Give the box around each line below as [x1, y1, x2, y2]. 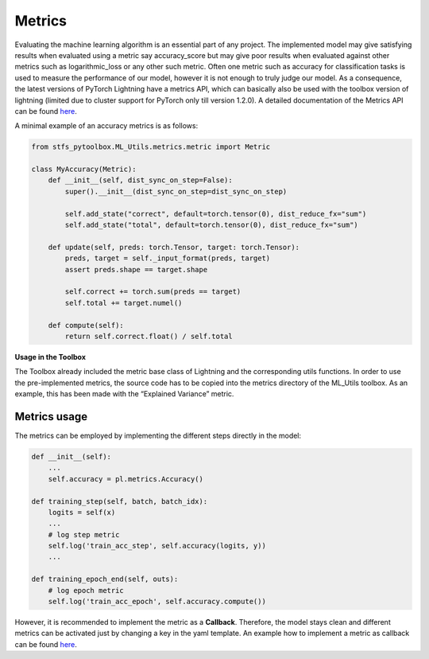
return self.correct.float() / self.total [64, 331, 234, 341]
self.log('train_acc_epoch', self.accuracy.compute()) [48, 597, 266, 606]
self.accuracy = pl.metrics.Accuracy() [48, 474, 204, 483]
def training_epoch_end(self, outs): [31, 575, 179, 584]
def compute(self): [48, 321, 125, 329]
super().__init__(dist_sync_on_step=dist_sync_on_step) [64, 187, 288, 196]
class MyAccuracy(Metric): [31, 165, 137, 174]
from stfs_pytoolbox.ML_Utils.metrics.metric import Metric [31, 142, 271, 151]
